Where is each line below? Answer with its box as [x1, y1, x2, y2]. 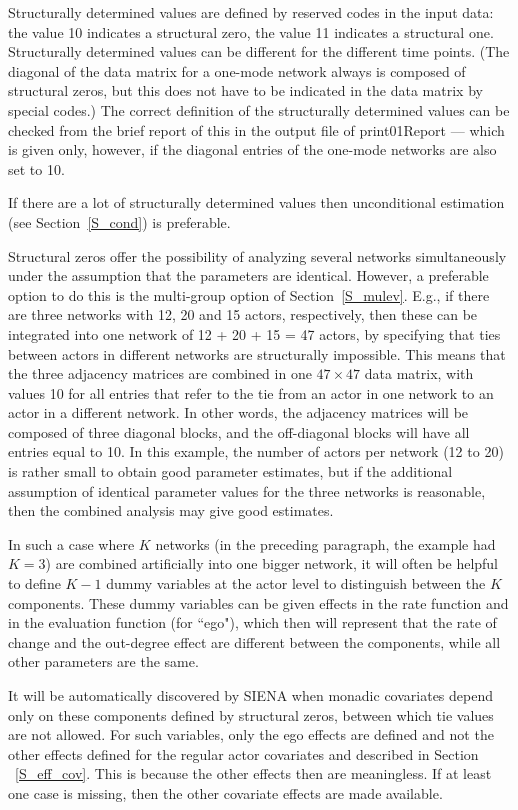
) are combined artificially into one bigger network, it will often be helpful [45, 553, 499, 574]
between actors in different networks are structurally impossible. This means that [8, 343, 506, 364]
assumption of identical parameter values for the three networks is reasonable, [8, 480, 486, 501]
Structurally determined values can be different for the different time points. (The [8, 41, 510, 62]
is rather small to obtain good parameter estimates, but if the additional [8, 461, 453, 482]
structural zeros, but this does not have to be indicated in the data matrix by [8, 80, 483, 101]
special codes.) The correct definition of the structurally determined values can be [8, 99, 510, 120]
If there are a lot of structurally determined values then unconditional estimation [8, 192, 505, 213]
